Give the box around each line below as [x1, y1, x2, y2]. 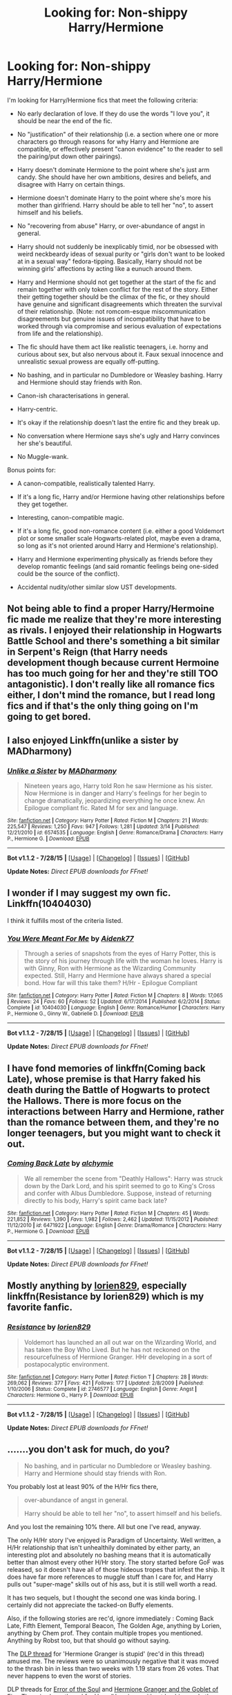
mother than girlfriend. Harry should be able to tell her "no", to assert [17, 200, 214, 209]
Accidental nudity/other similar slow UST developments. [17, 583, 177, 591]
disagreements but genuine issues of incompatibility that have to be [17, 315, 211, 323]
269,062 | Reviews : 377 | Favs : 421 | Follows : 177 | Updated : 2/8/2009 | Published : [7, 1379, 204, 1387]
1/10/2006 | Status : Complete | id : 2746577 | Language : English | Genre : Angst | [7, 1385, 197, 1392]
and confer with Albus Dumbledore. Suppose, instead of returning [23, 1189, 212, 1197]
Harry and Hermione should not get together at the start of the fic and [17, 278, 216, 286]
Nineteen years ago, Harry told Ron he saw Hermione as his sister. [23, 782, 213, 790]
